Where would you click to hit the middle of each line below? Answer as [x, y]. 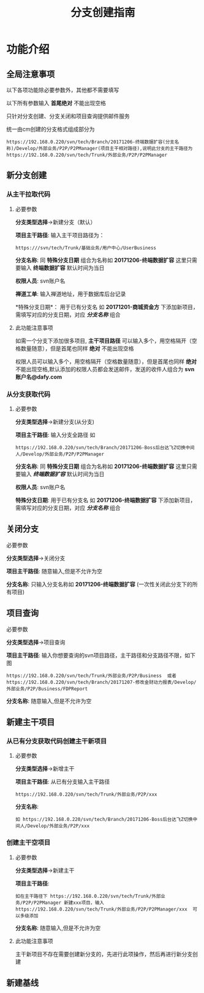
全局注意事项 [31, 74]
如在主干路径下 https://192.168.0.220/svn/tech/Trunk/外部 [88, 896]
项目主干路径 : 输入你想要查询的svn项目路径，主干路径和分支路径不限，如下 [101, 655]
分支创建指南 [103, 13]
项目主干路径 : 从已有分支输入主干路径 [62, 782]
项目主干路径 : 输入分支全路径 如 [55, 434]
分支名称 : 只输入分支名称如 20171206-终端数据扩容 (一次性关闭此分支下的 [100, 584]
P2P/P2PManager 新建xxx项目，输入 [63, 903]
